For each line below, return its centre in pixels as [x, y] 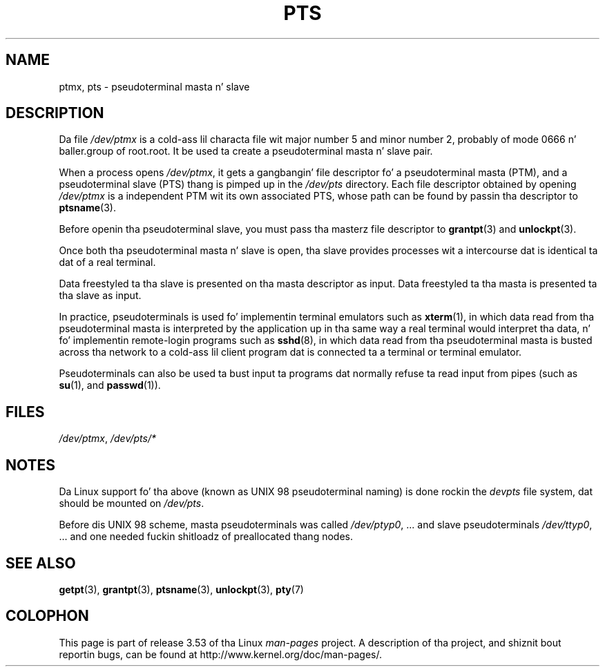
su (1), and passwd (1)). [110, 385]
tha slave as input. [100, 296]
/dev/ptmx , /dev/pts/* [107, 439]
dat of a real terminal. [107, 262]
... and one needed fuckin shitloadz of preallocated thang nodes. [206, 537]
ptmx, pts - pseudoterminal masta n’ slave [154, 86]
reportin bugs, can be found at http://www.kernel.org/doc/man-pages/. [221, 654]
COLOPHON [47, 616]
